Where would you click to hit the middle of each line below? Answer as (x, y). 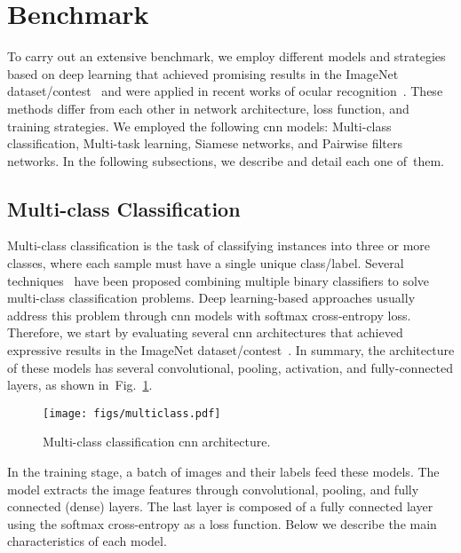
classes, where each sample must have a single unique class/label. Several (206, 263)
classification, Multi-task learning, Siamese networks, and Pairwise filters (205, 143)
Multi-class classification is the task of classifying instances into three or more (219, 245)
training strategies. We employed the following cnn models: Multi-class (199, 126)
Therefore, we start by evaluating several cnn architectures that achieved (205, 332)
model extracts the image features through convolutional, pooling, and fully (213, 489)
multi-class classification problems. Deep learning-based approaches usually (211, 298)
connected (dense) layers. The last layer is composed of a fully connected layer (220, 506)
